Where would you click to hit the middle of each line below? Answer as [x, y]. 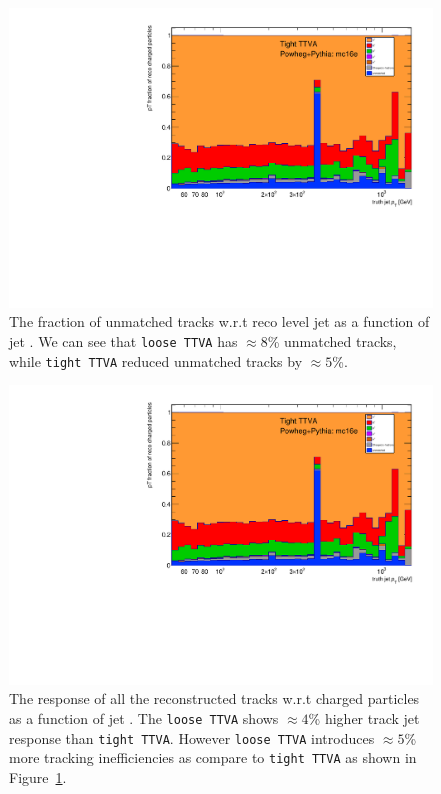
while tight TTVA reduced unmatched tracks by [156, 360]
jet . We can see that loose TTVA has [123, 340]
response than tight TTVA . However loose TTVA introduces [192, 737]
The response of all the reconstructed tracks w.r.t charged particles [214, 698]
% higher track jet [364, 718]
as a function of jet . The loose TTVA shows [144, 718]
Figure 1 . [38, 776]
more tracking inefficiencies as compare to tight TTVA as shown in [213, 757]
